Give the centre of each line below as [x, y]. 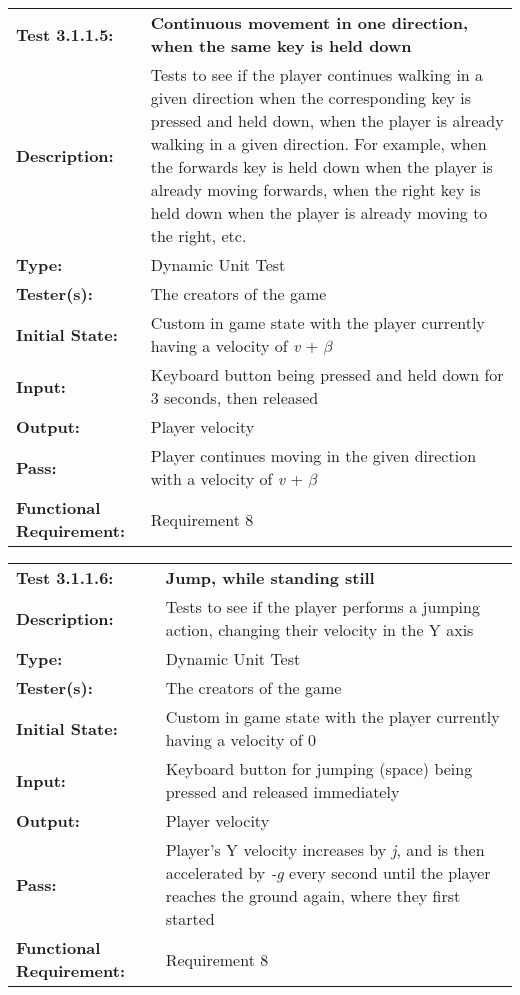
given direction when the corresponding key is [311, 97]
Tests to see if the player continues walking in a [317, 74]
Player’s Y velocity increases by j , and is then [325, 849]
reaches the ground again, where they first [313, 895]
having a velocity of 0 [240, 739]
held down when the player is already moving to [319, 212]
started [190, 918]
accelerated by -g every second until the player [328, 872]
